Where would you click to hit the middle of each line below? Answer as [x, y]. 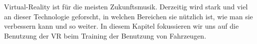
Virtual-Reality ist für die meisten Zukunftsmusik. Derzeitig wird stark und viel [126, 6]
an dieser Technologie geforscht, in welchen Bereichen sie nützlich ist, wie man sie [128, 16]
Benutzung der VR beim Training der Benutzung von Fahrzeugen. [105, 35]
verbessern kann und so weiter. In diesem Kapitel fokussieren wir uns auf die [122, 26]
